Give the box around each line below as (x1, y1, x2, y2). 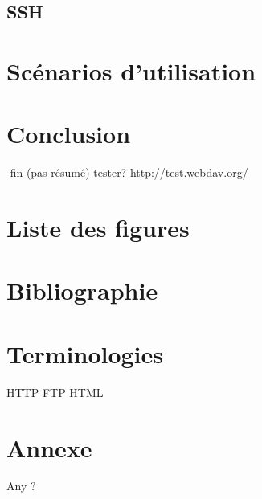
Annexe (6, 431, 92, 464)
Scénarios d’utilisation (6, 54, 256, 87)
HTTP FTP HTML (6, 383, 104, 400)
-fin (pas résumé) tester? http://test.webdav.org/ (6, 164, 248, 181)
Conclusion (6, 117, 131, 150)
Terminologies (6, 337, 164, 370)
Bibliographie (6, 274, 158, 307)
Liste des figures (6, 211, 190, 244)
